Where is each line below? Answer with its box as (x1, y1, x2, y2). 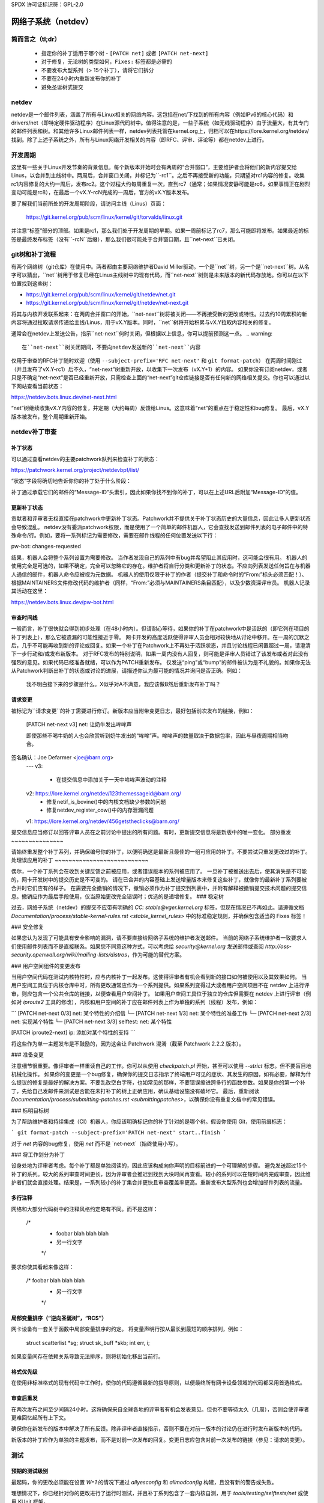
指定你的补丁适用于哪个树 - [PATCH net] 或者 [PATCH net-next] (41, 49, 209, 57)
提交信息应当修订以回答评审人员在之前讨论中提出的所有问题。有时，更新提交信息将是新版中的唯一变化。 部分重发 (11, 828, 291, 836)
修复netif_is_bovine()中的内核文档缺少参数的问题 (46, 798, 166, 805)
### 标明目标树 (11, 1107, 49, 1114)
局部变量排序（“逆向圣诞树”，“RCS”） (11, 1314, 107, 1321)
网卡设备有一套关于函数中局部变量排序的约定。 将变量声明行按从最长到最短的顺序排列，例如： (11, 1326, 244, 1333)
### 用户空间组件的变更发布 (11, 962, 81, 969)
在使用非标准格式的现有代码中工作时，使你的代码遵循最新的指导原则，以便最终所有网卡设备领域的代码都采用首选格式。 (11, 1379, 305, 1386)
